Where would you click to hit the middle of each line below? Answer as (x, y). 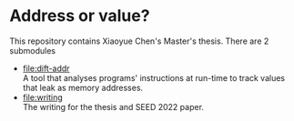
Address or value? (80, 16)
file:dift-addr (46, 68)
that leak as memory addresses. (83, 87)
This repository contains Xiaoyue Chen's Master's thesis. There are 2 (139, 41)
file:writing (43, 97)
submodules (33, 50)
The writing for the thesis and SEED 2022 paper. (113, 106)
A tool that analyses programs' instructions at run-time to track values (154, 77)
